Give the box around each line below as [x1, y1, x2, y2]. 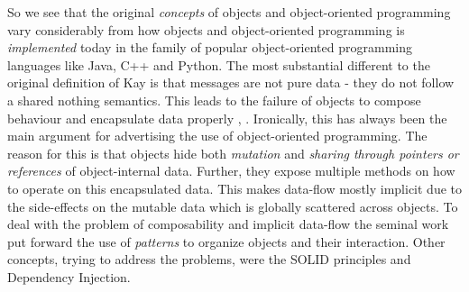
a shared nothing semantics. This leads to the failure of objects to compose [7, 90, 421, 109]
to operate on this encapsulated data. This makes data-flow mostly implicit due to [7, 178, 463, 197]
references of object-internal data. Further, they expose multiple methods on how [7, 161, 455, 180]
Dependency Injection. [7, 267, 131, 286]
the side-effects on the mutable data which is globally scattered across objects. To [7, 196, 458, 215]
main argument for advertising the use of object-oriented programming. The [7, 126, 428, 145]
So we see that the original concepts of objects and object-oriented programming [7, 3, 451, 21]
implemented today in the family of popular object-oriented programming [7, 38, 412, 57]
